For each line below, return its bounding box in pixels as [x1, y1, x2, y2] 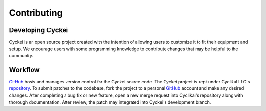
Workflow [9, 65, 40, 74]
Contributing [9, 7, 63, 18]
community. [9, 53, 33, 58]
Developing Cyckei [9, 26, 68, 34]
